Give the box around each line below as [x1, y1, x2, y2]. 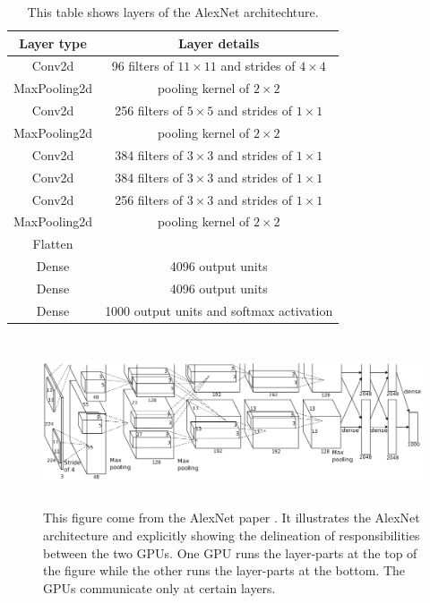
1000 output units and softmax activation [105, 301, 333, 319]
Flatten [32, 234, 73, 253]
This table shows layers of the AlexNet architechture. [27, 3, 319, 21]
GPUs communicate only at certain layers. [43, 578, 276, 597]
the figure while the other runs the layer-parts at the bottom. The [43, 561, 406, 580]
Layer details [178, 33, 260, 52]
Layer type [19, 33, 87, 52]
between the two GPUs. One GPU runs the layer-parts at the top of [43, 543, 417, 562]
